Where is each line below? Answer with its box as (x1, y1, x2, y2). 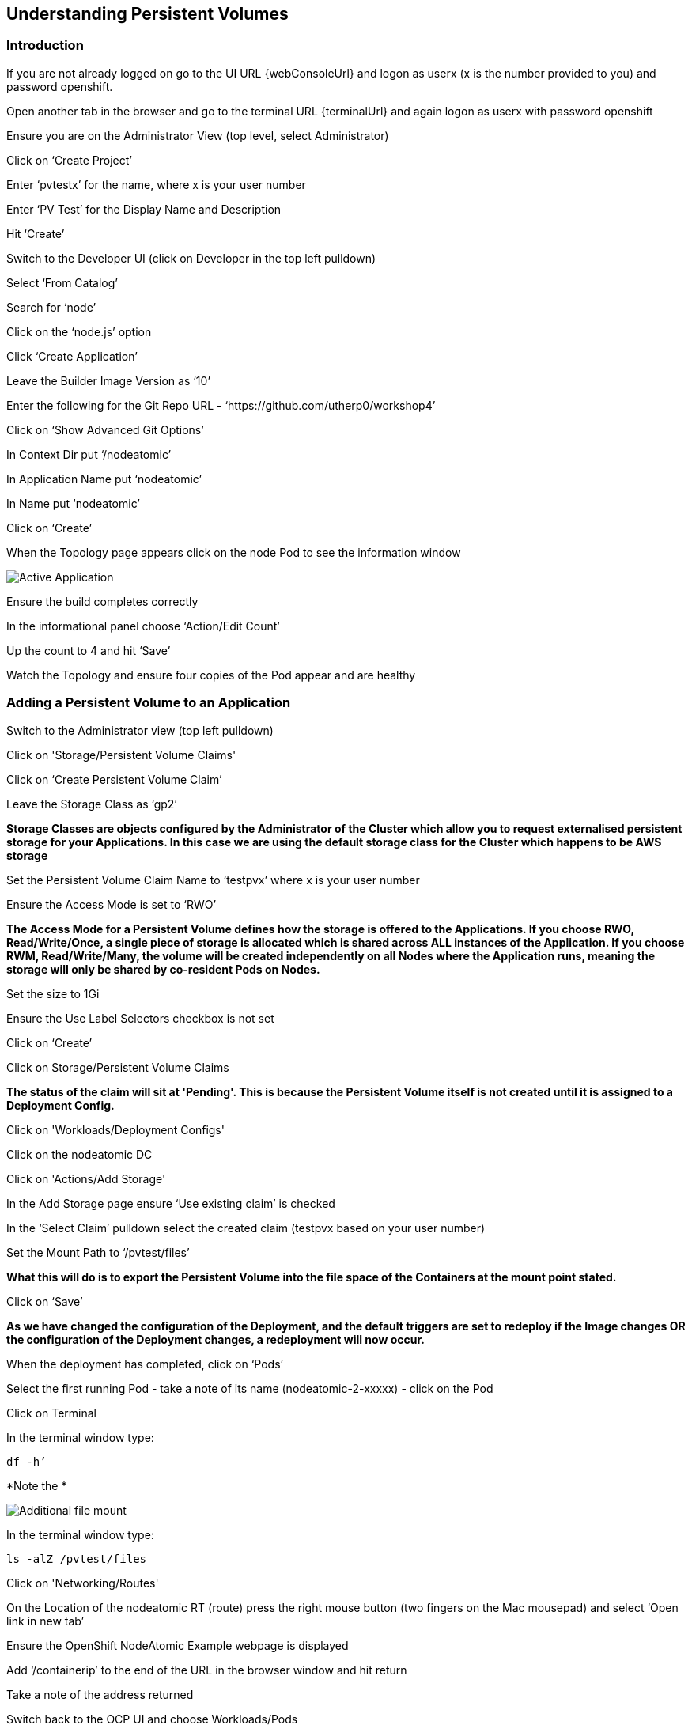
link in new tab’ (6, 1613, 85, 1628)
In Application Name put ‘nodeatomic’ (6, 471, 202, 486)
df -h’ (6, 1455, 47, 1468)
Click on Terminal (6, 1405, 97, 1420)
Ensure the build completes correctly (6, 594, 199, 608)
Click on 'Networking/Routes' (6, 1576, 159, 1590)
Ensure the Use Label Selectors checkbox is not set (6, 1011, 274, 1025)
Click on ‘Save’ (6, 1294, 83, 1308)
